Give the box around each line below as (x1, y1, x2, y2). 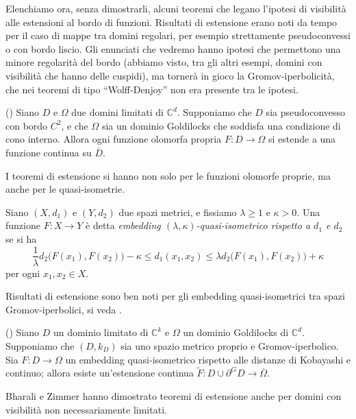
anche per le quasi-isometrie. (5, 182, 125, 196)
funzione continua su (5, 145, 92, 159)
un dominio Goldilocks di (183, 325, 289, 339)
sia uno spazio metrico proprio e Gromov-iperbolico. (120, 338, 339, 352)
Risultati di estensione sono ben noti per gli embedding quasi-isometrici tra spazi (5, 289, 345, 303)
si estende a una (268, 132, 336, 146)
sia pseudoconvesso (266, 105, 346, 119)
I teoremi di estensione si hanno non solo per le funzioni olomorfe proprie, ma (5, 168, 331, 182)
